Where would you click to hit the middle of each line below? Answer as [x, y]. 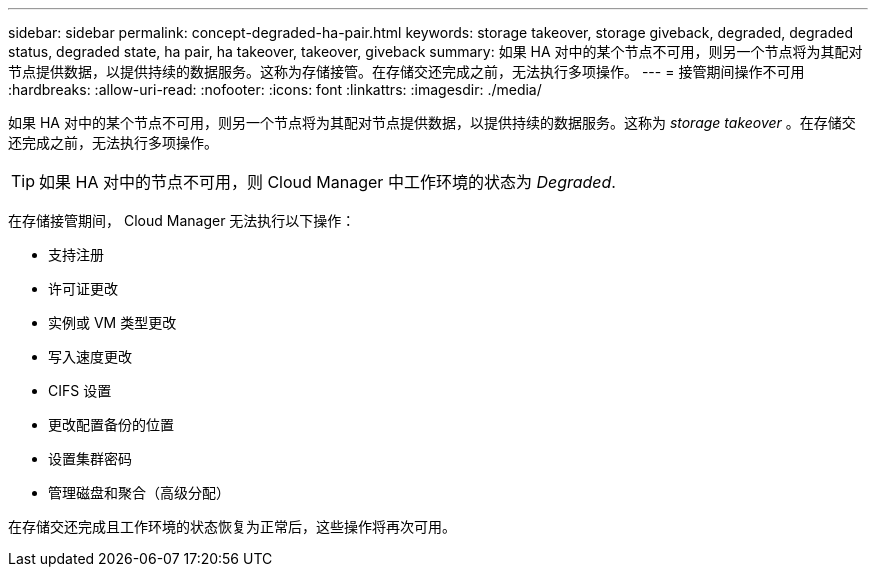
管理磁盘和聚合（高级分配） [139, 492]
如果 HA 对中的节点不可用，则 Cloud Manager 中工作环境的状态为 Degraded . [327, 182]
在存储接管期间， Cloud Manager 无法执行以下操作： [182, 220]
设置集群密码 [90, 458]
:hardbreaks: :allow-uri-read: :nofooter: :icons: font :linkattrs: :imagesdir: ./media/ [275, 89]
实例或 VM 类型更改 [112, 322]
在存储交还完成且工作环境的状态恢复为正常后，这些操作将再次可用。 [232, 526]
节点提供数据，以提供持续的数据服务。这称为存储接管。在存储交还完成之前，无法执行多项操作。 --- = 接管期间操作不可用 [406, 71]
